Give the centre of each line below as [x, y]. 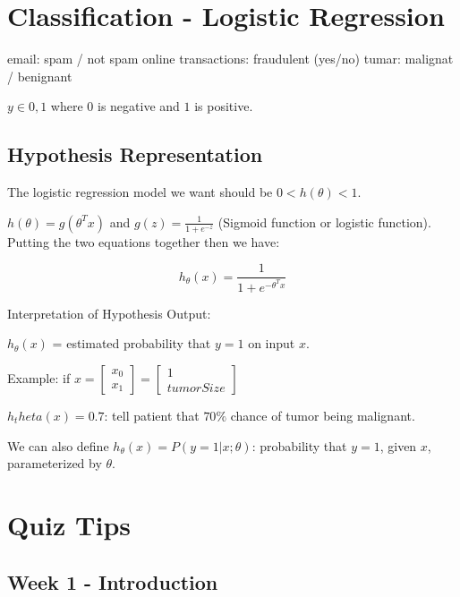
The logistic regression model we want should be [140, 192]
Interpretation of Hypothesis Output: [109, 313]
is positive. [224, 106]
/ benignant [40, 76]
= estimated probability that [132, 343]
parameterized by [55, 463]
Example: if [39, 377]
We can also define [58, 445]
